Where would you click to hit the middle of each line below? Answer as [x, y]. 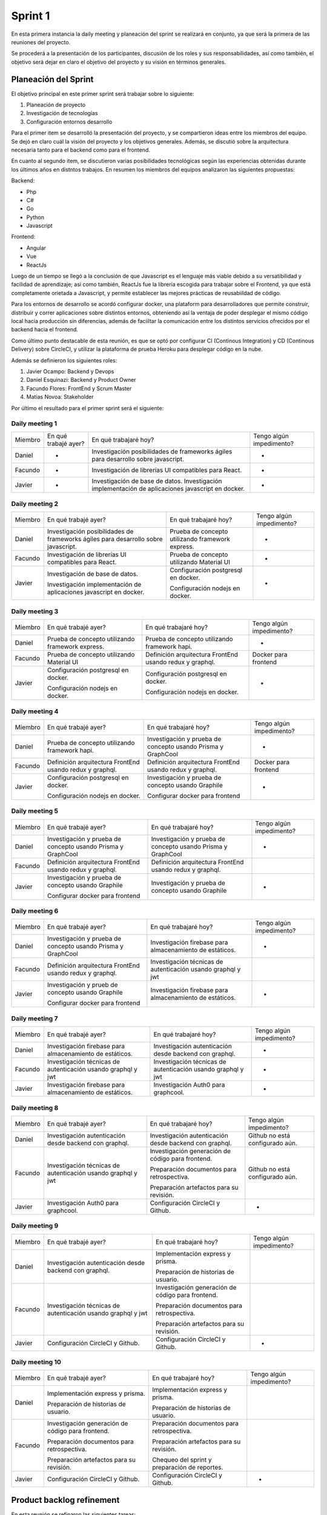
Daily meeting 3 [35, 611]
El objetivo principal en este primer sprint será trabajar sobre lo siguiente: [103, 93]
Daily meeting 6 [35, 911]
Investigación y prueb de [83, 985]
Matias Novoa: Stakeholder [60, 397]
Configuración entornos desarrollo [69, 122]
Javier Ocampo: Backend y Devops [70, 371]
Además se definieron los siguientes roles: [64, 360]
